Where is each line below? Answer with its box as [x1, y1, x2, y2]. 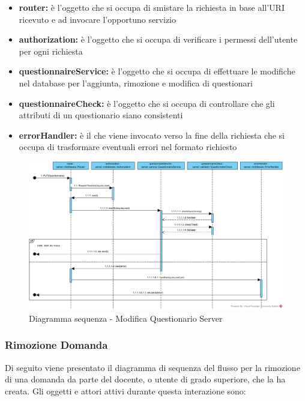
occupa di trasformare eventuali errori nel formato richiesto [19, 140, 237, 153]
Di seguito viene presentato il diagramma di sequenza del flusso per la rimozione [5, 361, 300, 373]
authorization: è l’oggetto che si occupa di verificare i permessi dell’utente [19, 33, 298, 46]
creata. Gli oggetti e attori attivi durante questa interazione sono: [5, 384, 246, 397]
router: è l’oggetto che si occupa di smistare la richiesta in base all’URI [19, 1, 285, 13]
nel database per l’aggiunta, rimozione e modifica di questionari [19, 76, 253, 89]
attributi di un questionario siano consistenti [19, 109, 183, 121]
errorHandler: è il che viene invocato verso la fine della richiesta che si [19, 128, 285, 141]
